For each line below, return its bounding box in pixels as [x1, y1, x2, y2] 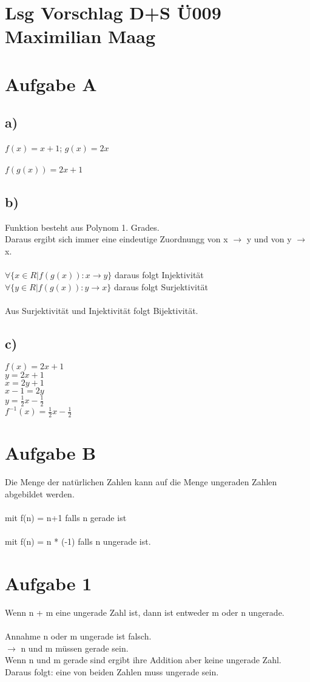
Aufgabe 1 [5, 571, 92, 596]
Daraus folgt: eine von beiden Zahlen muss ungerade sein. [5, 665, 219, 678]
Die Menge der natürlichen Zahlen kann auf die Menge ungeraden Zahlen [5, 476, 277, 488]
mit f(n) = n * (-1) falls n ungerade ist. [5, 535, 151, 548]
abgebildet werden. [5, 487, 75, 500]
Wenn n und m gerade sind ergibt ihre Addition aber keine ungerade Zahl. [5, 653, 281, 666]
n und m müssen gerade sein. [21, 641, 129, 654]
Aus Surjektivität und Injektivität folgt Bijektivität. [5, 304, 198, 316]
